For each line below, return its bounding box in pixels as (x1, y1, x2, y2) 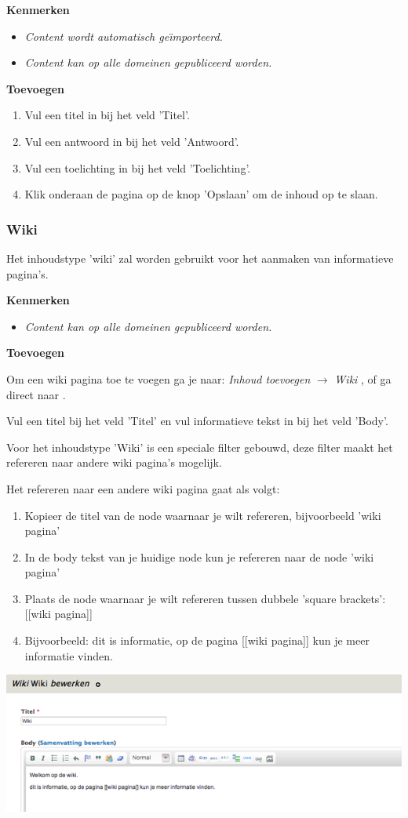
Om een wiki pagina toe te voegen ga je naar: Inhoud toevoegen (6, 370, 311, 387)
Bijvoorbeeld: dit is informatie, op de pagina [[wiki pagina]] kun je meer (24, 632, 370, 649)
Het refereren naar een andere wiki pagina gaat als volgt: (6, 480, 280, 496)
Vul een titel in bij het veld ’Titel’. (24, 107, 190, 123)
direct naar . (6, 386, 66, 402)
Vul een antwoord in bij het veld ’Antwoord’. (24, 133, 239, 149)
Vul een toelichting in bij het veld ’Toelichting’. (24, 159, 251, 176)
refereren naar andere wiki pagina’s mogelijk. (6, 454, 222, 471)
